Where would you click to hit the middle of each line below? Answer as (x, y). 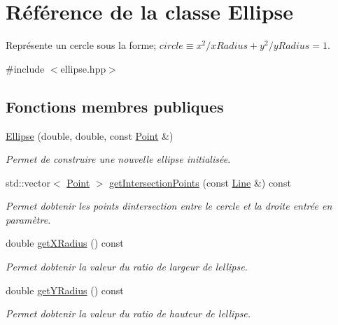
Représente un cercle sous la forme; (81, 45)
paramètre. (28, 219)
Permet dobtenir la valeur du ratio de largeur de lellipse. (127, 267)
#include (25, 68)
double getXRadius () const (65, 243)
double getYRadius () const (65, 290)
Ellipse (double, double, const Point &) (90, 135)
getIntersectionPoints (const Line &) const (200, 182)
